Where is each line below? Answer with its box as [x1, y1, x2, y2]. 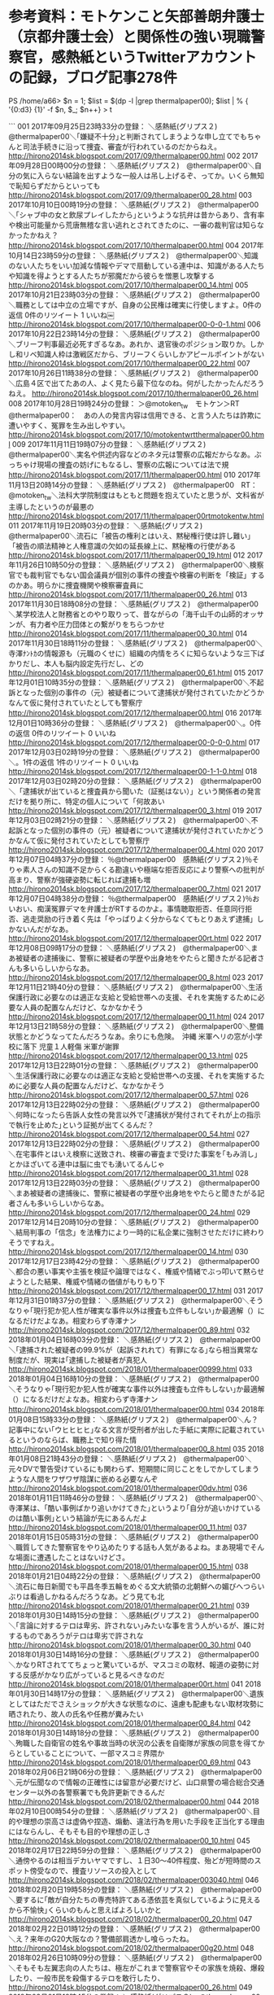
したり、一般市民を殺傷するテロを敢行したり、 [8, 1973, 165, 1983]
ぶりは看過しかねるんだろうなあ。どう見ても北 [8, 1591, 165, 1601]
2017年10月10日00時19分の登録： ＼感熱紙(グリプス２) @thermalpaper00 [8, 199, 259, 209]
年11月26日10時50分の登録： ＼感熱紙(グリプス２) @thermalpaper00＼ [8, 559, 250, 570]
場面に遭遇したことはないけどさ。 [15, 1552, 130, 1562]
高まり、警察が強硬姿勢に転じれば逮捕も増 [8, 874, 151, 884]
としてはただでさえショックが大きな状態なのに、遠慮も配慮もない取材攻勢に [8, 1699, 264, 1708]
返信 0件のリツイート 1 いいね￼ [8, 310, 115, 320]
